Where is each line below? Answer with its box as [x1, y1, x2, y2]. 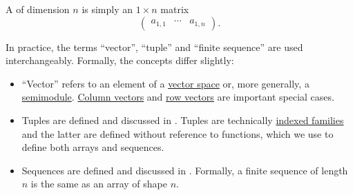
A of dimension [6, 2, 70, 16]
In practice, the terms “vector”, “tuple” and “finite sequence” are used [6, 39, 303, 54]
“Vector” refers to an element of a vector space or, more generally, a [21, 76, 309, 90]
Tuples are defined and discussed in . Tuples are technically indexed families [21, 112, 344, 127]
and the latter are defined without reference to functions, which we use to [21, 126, 334, 141]
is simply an [82, 2, 133, 16]
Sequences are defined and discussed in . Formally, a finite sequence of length [21, 163, 348, 177]
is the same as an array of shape [30, 176, 167, 191]
